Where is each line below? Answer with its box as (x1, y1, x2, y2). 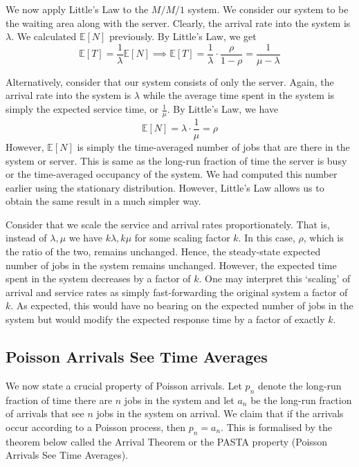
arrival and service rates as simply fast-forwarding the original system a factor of (6, 284, 348, 299)
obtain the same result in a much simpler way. (6, 194, 201, 208)
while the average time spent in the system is (142, 88, 335, 102)
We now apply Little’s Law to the (6, 2, 149, 16)
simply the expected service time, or (6, 102, 159, 116)
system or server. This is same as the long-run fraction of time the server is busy (6, 153, 347, 167)
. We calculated (11, 29, 77, 44)
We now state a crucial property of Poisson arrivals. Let (6, 378, 242, 392)
